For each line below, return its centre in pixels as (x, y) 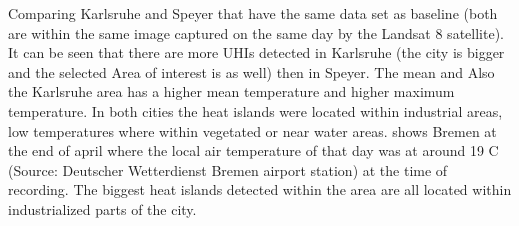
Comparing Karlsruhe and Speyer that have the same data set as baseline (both (253, 13)
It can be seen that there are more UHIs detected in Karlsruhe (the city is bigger (256, 52)
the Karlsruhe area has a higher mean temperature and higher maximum (231, 91)
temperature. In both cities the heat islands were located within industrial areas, (255, 110)
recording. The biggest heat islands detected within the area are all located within (260, 189)
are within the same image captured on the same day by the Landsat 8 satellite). (256, 32)
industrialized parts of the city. (102, 208)
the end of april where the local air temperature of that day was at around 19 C (253, 150)
